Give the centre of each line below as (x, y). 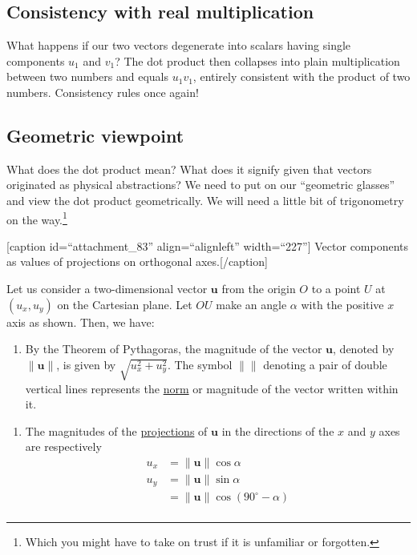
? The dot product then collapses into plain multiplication (257, 60)
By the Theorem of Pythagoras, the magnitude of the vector (174, 349)
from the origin (259, 288)
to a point (336, 288)
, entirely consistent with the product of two (302, 76)
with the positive (342, 304)
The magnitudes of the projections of (116, 430)
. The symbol (200, 364)
